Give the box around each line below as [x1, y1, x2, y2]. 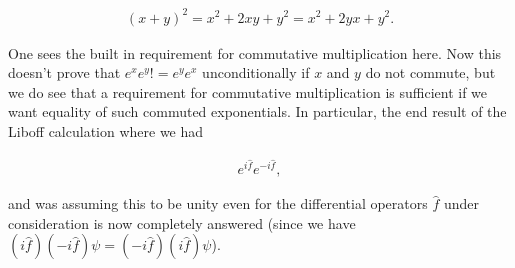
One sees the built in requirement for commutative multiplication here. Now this [8, 42, 502, 63]
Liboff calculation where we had [8, 120, 204, 141]
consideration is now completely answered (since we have [8, 212, 356, 233]
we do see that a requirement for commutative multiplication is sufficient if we [8, 81, 488, 102]
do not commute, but [365, 62, 496, 83]
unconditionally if [202, 62, 310, 83]
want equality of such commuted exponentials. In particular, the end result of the [8, 101, 507, 122]
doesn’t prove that [8, 62, 121, 83]
